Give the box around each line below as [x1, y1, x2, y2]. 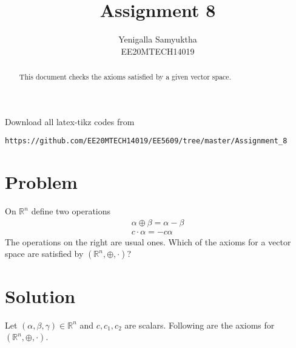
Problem [5, 169, 78, 194]
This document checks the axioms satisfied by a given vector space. [19, 72, 231, 82]
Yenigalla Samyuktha [118, 33, 197, 46]
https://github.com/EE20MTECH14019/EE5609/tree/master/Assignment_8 [5, 137, 288, 146]
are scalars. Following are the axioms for [124, 318, 275, 331]
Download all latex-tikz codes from [5, 115, 135, 128]
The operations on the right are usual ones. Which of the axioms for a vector [5, 235, 291, 248]
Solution [5, 283, 76, 308]
